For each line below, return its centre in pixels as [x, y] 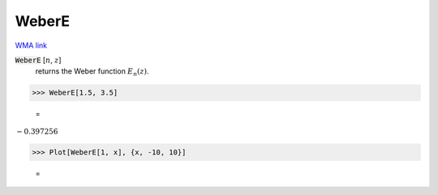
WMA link [31, 45]
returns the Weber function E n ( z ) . [92, 72]
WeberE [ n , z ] [38, 60]
